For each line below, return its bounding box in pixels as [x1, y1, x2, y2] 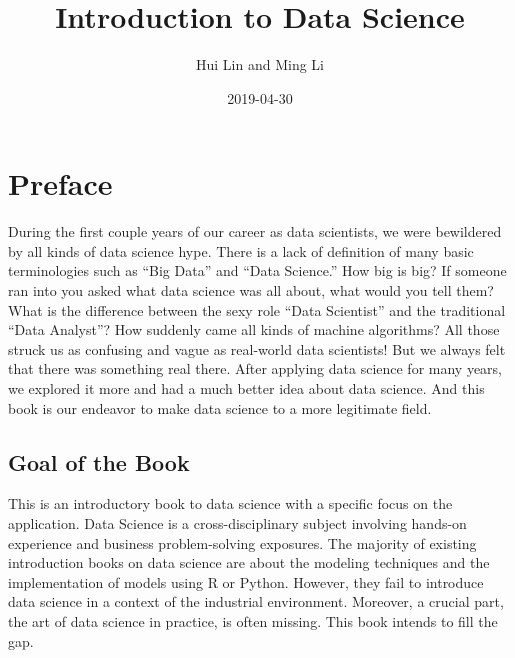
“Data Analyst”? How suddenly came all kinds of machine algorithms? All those [8, 319, 500, 340]
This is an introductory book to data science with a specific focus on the [8, 493, 453, 514]
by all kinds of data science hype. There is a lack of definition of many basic [8, 240, 474, 261]
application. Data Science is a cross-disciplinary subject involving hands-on [8, 512, 467, 533]
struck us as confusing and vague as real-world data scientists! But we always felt [8, 338, 506, 359]
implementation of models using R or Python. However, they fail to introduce [8, 571, 484, 592]
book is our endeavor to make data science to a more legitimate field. [8, 397, 432, 418]
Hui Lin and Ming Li [196, 54, 324, 75]
